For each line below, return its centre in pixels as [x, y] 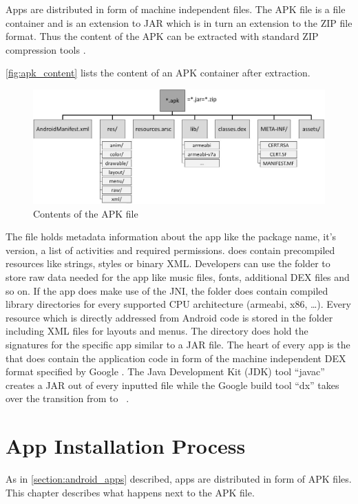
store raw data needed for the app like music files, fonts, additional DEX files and [178, 276]
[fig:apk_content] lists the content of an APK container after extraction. [158, 73]
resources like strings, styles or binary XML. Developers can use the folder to [168, 263]
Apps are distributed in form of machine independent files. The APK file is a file [176, 9]
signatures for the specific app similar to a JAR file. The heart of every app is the [178, 344]
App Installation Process [126, 446]
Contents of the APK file [86, 213]
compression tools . [46, 49]
